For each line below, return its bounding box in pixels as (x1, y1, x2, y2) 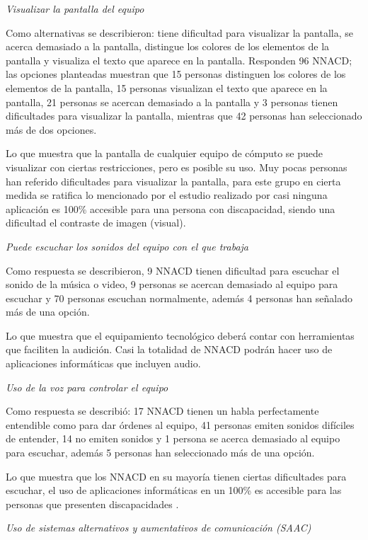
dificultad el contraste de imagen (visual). (6, 215, 186, 230)
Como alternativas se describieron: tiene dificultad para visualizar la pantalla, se (6, 25, 353, 40)
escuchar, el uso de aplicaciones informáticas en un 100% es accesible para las (6, 483, 342, 498)
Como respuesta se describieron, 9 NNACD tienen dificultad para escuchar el (6, 263, 340, 277)
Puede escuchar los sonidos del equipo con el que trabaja (6, 239, 249, 253)
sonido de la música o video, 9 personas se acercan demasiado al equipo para (6, 277, 338, 292)
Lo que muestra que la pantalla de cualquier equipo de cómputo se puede (6, 146, 323, 161)
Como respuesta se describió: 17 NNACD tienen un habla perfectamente (6, 403, 319, 418)
